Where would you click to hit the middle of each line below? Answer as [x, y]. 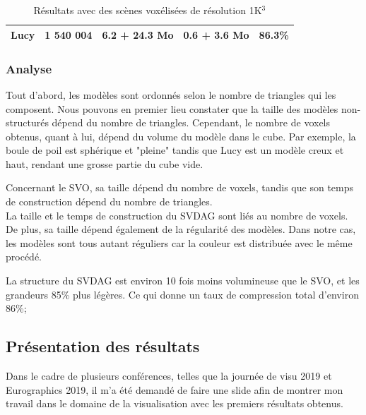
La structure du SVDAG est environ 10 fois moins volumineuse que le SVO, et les [183, 281]
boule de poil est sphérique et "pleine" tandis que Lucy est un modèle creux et [175, 150]
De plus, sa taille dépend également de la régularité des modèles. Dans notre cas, [181, 229]
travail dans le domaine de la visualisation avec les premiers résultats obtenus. [175, 403]
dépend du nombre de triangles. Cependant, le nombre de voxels [191, 122]
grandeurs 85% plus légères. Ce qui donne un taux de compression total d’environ [182, 294]
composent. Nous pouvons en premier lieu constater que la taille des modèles [172, 108]
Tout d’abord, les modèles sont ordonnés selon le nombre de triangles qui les [171, 94]
